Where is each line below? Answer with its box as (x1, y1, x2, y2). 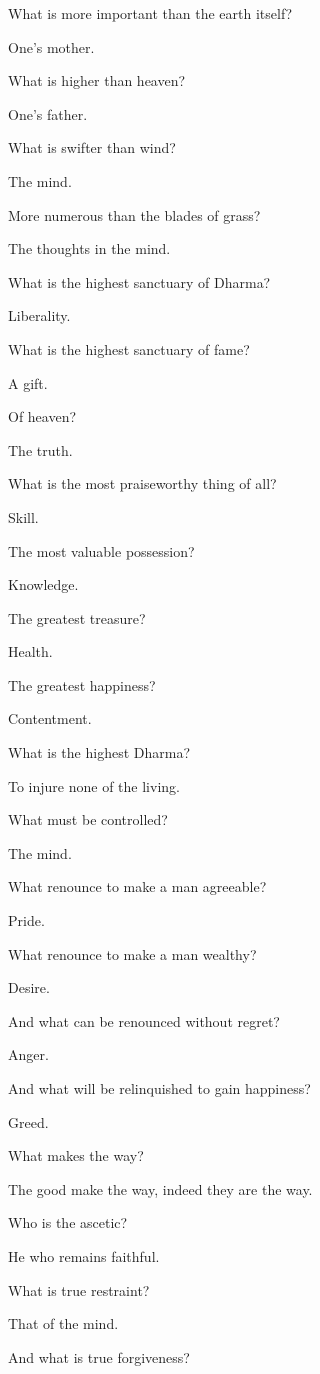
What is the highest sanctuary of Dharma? (8, 271, 271, 292)
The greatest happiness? (8, 674, 156, 695)
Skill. (8, 506, 39, 527)
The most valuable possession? (8, 540, 195, 561)
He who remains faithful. (8, 1245, 160, 1266)
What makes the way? (8, 1145, 144, 1166)
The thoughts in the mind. (8, 238, 171, 259)
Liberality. (8, 305, 71, 326)
